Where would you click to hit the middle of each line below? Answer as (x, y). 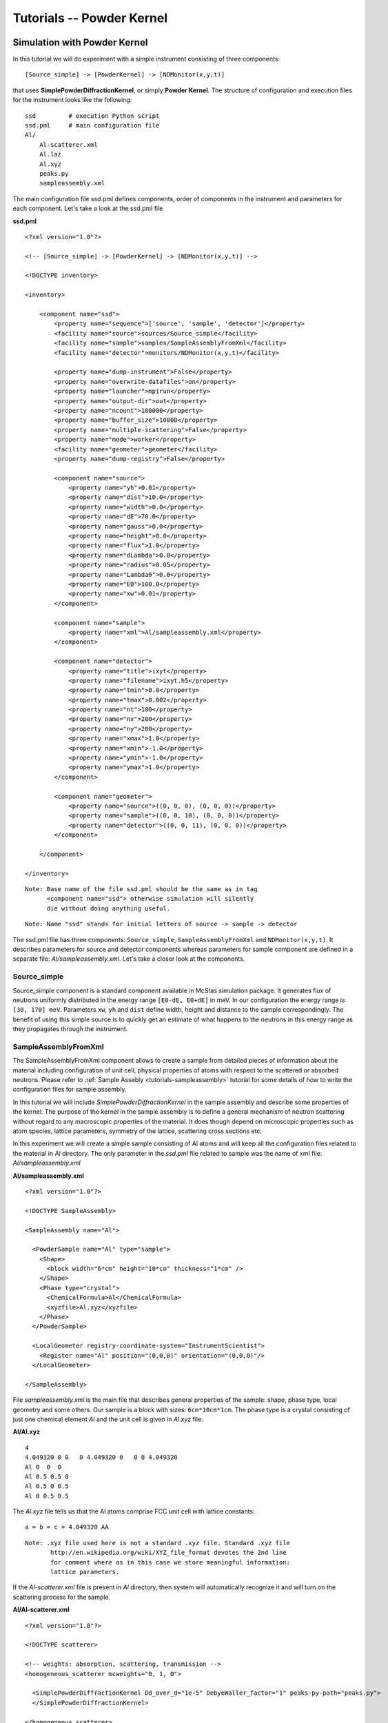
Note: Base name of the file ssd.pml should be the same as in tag (141, 889)
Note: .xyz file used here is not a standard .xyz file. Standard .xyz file (158, 1543)
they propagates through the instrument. (70, 1029)
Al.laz (50, 154)
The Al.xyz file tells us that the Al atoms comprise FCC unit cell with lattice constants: (134, 1511)
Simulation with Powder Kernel (80, 42)
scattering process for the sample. (62, 1597)
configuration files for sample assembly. (70, 1090)
